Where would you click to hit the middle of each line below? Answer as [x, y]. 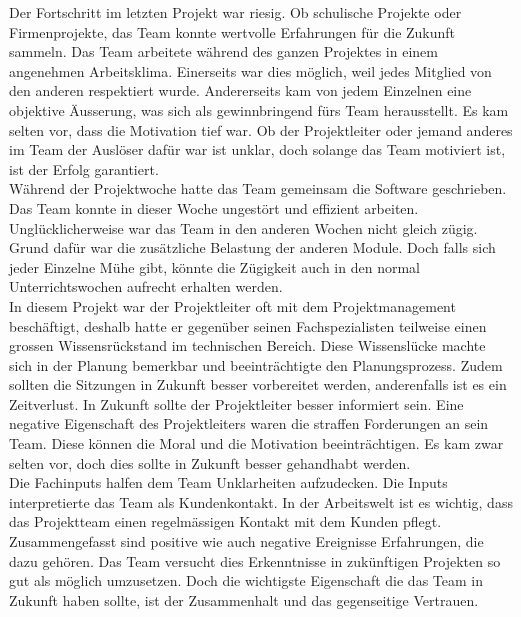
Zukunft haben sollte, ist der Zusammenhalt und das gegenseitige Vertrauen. [244, 599]
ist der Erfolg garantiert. [84, 168]
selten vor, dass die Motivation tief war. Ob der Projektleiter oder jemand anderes [261, 129]
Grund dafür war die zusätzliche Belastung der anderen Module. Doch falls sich [252, 247]
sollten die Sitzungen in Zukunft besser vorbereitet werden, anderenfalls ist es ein [258, 384]
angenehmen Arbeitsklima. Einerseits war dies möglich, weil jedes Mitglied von [250, 70]
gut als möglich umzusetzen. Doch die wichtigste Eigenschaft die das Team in [246, 580]
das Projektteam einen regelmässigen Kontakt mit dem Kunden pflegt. [225, 521]
